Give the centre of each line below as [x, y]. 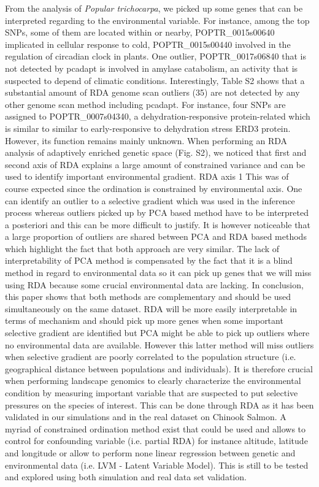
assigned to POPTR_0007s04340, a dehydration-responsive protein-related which [158, 116]
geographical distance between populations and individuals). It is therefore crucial [159, 368]
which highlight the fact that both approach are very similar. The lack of [142, 248]
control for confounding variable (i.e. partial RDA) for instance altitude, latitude [156, 441]
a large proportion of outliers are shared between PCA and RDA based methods [156, 236]
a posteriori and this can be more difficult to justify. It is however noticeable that [158, 224]
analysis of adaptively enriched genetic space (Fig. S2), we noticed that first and [156, 152]
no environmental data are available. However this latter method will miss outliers [159, 344]
